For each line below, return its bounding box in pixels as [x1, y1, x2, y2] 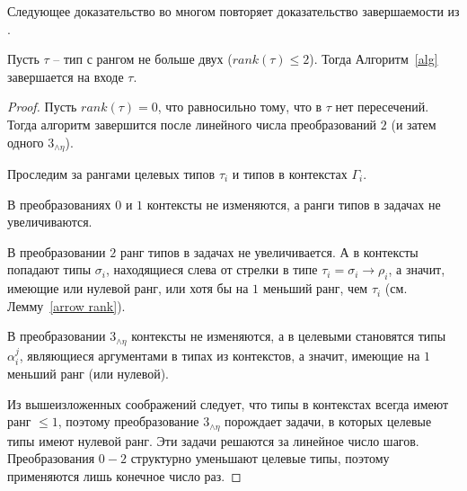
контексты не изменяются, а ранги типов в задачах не [146, 194, 441, 213]
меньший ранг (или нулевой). [7, 364, 169, 383]
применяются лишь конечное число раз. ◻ [7, 467, 242, 486]
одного [7, 132, 44, 151]
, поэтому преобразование [57, 412, 199, 431]
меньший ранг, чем [262, 279, 368, 298]
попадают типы [7, 260, 92, 279]
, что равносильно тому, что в [157, 97, 322, 116]
